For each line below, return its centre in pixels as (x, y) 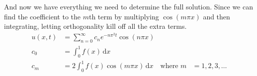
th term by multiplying (124, 16)
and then (216, 16)
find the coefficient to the (42, 16)
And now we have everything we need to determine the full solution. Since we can (129, 6)
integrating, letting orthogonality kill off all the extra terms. (95, 26)
